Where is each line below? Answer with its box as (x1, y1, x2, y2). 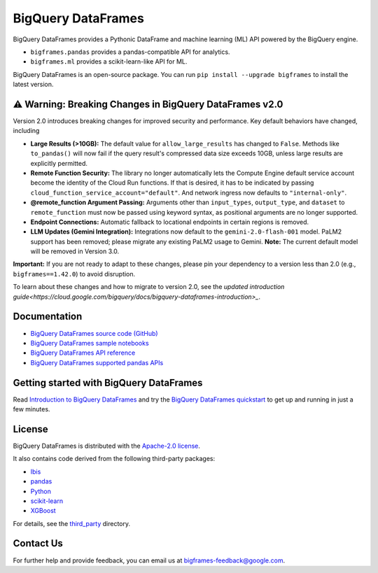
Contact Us (13, 537, 63, 549)
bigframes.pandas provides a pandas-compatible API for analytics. (30, 48, 230, 56)
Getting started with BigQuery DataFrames (13, 376, 203, 388)
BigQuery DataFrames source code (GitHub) (30, 329, 158, 337)
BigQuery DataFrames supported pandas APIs (30, 358, 164, 367)
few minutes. (13, 405, 50, 413)
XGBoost (30, 507, 56, 515)
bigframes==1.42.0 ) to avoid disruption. (13, 269, 136, 278)
